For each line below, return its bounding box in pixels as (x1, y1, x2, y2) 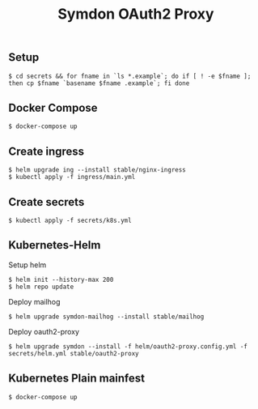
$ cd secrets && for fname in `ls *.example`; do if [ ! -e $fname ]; (8, 72, 252, 80)
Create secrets (8, 195, 85, 209)
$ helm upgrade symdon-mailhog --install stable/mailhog (8, 313, 205, 321)
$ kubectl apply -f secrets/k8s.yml (8, 216, 132, 225)
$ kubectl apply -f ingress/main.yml (8, 173, 136, 181)
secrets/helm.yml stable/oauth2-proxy (8, 349, 139, 357)
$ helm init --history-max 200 (8, 275, 114, 283)
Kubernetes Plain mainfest (8, 372, 146, 386)
